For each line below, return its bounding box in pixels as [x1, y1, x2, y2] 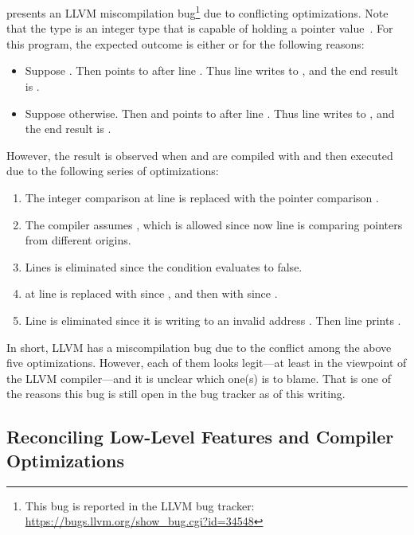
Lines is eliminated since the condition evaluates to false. [25, 258, 303, 275]
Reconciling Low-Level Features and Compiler [6, 424, 394, 449]
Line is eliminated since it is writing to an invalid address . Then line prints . [25, 311, 401, 328]
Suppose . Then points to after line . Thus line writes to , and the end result [25, 62, 399, 79]
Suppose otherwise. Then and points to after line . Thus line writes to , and [25, 104, 395, 121]
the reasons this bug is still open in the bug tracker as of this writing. [6, 385, 346, 402]
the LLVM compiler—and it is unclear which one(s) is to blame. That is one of [6, 369, 391, 386]
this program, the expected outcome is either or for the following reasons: [6, 35, 365, 52]
